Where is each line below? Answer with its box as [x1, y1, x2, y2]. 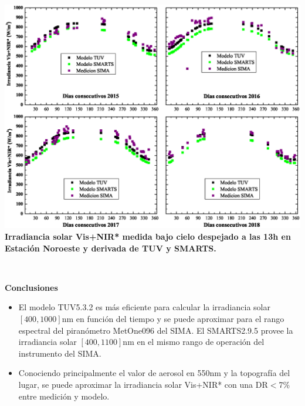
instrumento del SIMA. [18, 347, 101, 359]
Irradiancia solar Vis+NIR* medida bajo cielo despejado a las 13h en [5, 230, 291, 243]
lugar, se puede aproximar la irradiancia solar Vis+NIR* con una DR [18, 378, 268, 390]
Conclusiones [5, 281, 58, 293]
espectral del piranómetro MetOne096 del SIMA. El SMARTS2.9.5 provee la [18, 324, 293, 336]
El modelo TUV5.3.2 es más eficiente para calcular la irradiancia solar [18, 301, 270, 313]
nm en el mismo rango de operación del [123, 335, 265, 348]
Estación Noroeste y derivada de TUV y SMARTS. [5, 241, 216, 254]
